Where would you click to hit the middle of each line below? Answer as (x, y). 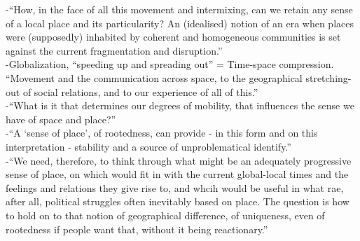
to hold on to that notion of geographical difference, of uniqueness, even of (165, 215)
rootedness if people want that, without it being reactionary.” (137, 229)
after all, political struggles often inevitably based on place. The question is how (178, 201)
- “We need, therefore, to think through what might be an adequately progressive (179, 160)
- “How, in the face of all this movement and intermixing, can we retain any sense (179, 9)
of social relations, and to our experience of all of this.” (140, 91)
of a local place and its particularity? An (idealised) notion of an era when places (180, 23)
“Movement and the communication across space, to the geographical (154, 77)
